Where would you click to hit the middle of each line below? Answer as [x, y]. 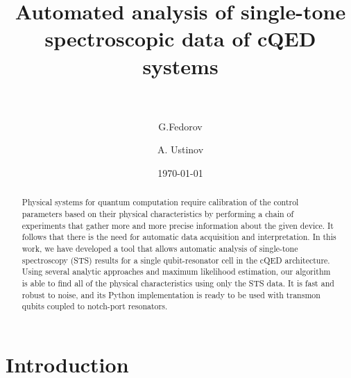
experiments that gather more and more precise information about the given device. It [178, 225]
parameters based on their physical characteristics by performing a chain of [158, 213]
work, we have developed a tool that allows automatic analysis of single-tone [160, 248]
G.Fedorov [180, 126]
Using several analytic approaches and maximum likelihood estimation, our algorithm [176, 272]
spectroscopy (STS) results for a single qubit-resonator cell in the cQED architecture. [176, 260]
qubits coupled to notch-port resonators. [95, 306]
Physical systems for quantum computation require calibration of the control [160, 202]
